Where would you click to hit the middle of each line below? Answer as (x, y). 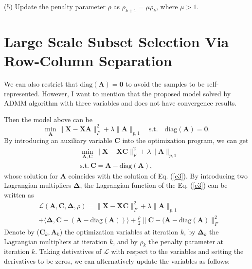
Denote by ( (22, 232)
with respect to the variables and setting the (177, 251)
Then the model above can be (48, 119)
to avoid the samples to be (165, 84)
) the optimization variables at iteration (119, 232)
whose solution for (31, 175)
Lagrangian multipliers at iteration (56, 241)
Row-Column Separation (88, 61)
